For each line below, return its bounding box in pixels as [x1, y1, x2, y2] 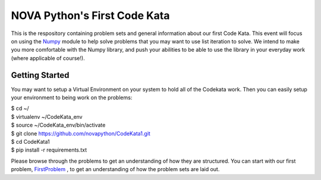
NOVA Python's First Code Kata [11, 9, 170, 22]
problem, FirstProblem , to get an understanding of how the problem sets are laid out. [11, 166, 220, 173]
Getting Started [11, 70, 70, 80]
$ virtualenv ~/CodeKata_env [11, 113, 83, 120]
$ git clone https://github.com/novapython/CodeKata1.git [11, 130, 151, 137]
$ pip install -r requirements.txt [11, 146, 87, 154]
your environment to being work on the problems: [11, 94, 133, 101]
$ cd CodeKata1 [11, 138, 50, 145]
